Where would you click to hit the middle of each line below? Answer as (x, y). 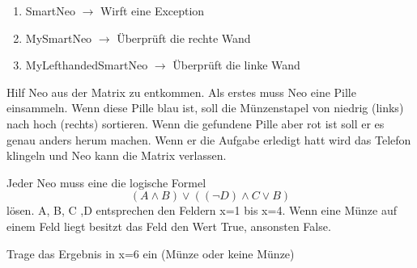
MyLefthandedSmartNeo (87, 65)
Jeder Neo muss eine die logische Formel (106, 182)
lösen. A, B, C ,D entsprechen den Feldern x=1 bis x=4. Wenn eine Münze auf (202, 210)
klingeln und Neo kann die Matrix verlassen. (117, 155)
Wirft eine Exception (152, 10)
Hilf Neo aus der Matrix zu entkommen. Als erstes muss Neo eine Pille (181, 92)
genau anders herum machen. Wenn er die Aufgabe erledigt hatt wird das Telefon (209, 139)
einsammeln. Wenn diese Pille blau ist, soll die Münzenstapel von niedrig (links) (205, 108)
